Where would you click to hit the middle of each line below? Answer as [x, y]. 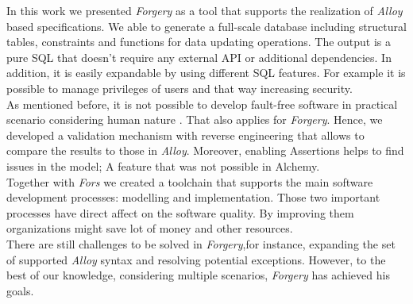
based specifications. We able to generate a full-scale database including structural [206, 26]
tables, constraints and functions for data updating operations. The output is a [199, 42]
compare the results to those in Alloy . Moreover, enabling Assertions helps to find [205, 150]
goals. [20, 290]
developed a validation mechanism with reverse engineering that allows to [185, 135]
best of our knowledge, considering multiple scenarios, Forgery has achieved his [198, 275]
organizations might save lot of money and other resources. [150, 228]
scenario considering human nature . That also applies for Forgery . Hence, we [195, 119]
